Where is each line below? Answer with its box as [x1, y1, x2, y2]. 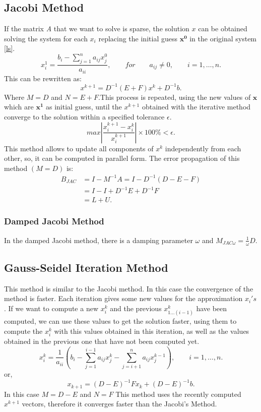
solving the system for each [4, 33, 88, 43]
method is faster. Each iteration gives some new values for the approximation [4, 293, 243, 304]
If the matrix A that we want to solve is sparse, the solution [4, 23, 189, 34]
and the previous [110, 303, 162, 313]
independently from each [165, 143, 241, 153]
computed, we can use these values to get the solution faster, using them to [4, 316, 237, 326]
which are [4, 101, 34, 112]
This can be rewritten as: [4, 73, 82, 83]
